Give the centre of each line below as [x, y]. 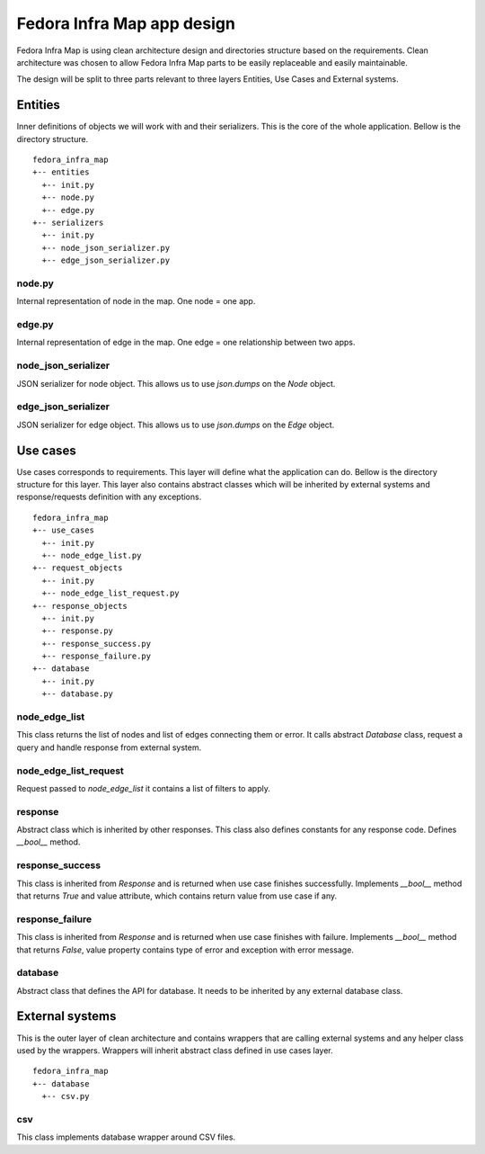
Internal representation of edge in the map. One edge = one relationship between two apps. [186, 343]
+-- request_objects [78, 568]
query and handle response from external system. [109, 747]
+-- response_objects [80, 606]
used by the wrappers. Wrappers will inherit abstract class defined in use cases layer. [175, 1050]
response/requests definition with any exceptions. [109, 497]
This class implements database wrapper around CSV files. [126, 1137]
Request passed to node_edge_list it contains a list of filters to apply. [144, 788]
